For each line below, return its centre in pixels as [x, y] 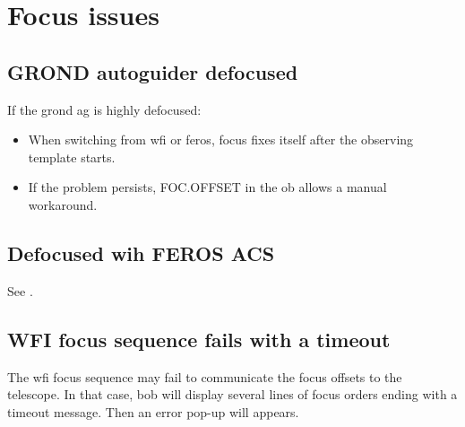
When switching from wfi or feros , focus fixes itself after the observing [221, 139]
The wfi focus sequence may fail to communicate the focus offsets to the [205, 376]
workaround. [63, 204]
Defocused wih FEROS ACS [141, 253]
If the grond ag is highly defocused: [104, 109]
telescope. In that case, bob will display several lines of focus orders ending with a [232, 394]
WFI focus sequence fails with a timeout [199, 339]
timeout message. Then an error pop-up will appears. [153, 411]
